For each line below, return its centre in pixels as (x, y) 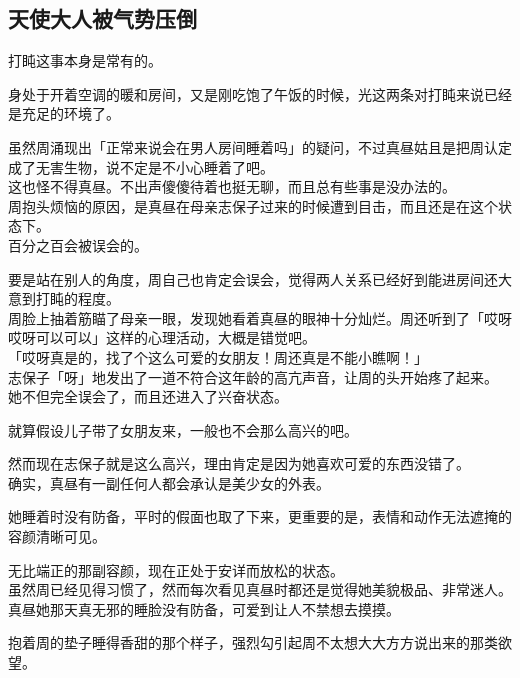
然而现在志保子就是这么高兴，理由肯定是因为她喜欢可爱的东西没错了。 (239, 463)
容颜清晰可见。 (57, 536)
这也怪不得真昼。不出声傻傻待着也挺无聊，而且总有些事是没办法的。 (232, 186)
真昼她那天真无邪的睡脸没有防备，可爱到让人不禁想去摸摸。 (204, 608)
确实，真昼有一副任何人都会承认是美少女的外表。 (169, 482)
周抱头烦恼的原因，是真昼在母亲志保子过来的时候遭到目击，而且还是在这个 (253, 205)
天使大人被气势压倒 (102, 18)
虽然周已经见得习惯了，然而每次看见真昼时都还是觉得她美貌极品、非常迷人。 (260, 589)
